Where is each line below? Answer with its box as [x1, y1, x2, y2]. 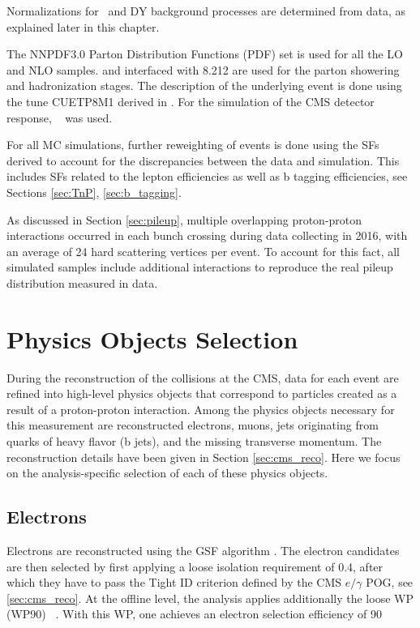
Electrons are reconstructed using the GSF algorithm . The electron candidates [6, 541, 400, 558]
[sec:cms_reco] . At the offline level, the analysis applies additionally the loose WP [6, 589, 414, 606]
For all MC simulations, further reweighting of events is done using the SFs [6, 136, 379, 153]
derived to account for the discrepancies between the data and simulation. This [6, 152, 400, 169]
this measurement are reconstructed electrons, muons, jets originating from [6, 417, 379, 434]
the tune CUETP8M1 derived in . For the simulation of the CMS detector [6, 92, 375, 109]
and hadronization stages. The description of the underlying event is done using [6, 77, 402, 94]
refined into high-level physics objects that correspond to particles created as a [6, 385, 397, 402]
